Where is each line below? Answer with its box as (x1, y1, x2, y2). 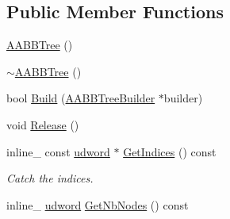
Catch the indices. (6, 170, 94, 186)
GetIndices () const (123, 143, 217, 159)
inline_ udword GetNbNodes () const (6, 196, 189, 213)
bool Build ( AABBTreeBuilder (6, 90, 155, 106)
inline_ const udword (6, 143, 110, 159)
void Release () (6, 116, 79, 133)
